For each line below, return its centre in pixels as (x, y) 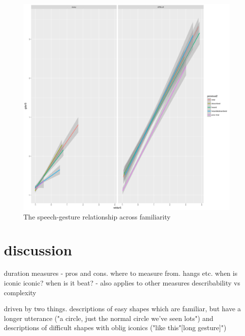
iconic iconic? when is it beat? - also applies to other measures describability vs (122, 282)
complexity (20, 292)
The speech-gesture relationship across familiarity (97, 216)
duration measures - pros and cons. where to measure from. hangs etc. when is (121, 273)
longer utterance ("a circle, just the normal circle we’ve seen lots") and (109, 318)
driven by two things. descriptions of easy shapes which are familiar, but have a (122, 309)
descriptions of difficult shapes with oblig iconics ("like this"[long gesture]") (115, 328)
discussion (38, 250)
